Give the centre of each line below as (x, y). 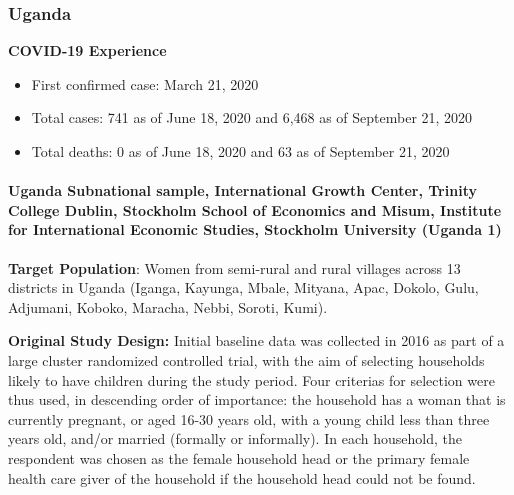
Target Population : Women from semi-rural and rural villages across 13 (234, 267)
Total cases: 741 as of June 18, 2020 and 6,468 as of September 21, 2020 (252, 117)
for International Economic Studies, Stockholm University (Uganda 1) (255, 229)
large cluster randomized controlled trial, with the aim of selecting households (246, 359)
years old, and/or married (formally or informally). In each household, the (235, 438)
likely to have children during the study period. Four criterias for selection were (251, 379)
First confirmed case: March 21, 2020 (145, 83)
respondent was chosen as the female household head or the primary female (239, 457)
